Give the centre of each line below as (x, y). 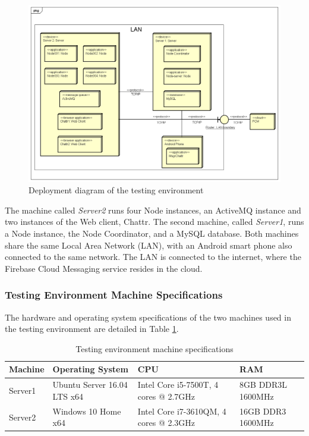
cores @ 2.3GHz (166, 423)
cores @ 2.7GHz (166, 396)
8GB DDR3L (264, 385)
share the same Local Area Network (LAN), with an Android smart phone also (149, 245)
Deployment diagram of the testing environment (116, 190)
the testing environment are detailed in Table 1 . (92, 329)
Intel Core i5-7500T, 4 (178, 385)
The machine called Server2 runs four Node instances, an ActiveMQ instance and (153, 210)
